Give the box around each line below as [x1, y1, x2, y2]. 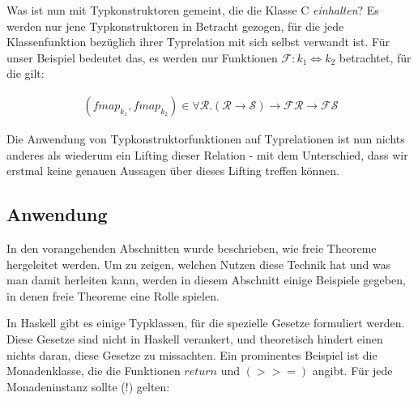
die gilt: [6, 65, 45, 82]
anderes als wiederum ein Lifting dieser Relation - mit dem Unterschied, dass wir [6, 146, 408, 163]
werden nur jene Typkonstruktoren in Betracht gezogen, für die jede [6, 17, 344, 34]
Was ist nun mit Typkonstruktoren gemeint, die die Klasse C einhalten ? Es [6, 2, 379, 18]
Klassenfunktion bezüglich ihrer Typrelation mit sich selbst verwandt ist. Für [6, 33, 390, 50]
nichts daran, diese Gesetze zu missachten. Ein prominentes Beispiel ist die [6, 346, 377, 363]
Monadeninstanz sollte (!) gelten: [6, 378, 170, 395]
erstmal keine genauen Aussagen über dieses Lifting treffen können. [6, 162, 339, 179]
